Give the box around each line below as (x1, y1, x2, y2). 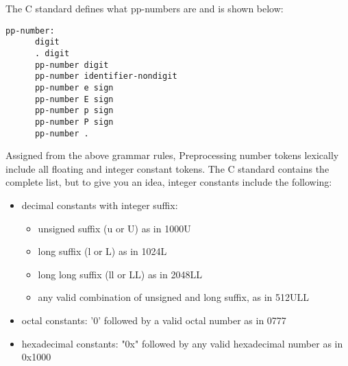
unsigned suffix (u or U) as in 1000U (38, 221, 191, 235)
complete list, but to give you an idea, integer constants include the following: (5, 175, 332, 189)
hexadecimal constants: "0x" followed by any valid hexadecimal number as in (21, 336, 343, 350)
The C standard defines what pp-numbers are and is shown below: (5, 1, 284, 15)
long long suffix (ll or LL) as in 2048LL (38, 267, 202, 281)
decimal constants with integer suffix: (21, 197, 178, 212)
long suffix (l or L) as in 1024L (38, 244, 167, 258)
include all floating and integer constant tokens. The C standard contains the (5, 161, 330, 175)
